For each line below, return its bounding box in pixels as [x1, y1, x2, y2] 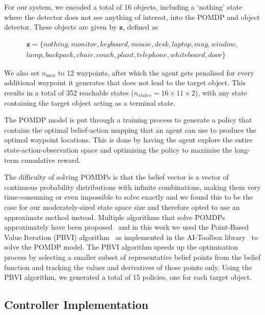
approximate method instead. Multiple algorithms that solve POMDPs [4, 211, 225, 222]
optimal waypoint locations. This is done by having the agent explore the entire [4, 134, 253, 145]
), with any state [195, 87, 247, 98]
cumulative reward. [21, 154, 81, 165]
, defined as [122, 21, 158, 32]
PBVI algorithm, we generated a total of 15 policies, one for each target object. [4, 272, 252, 282]
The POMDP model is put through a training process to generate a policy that [4, 114, 252, 125]
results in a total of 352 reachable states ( [4, 87, 134, 98]
